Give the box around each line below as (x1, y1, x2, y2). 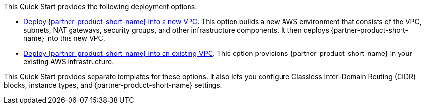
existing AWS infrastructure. (24, 57, 114, 66)
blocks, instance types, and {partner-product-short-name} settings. (4, 81, 222, 89)
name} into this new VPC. (24, 34, 105, 42)
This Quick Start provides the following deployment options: (4, 2, 197, 11)
